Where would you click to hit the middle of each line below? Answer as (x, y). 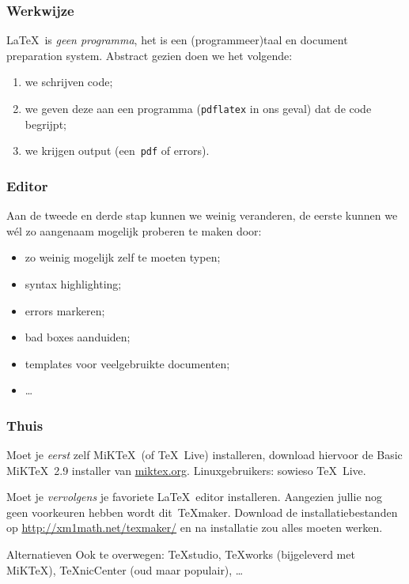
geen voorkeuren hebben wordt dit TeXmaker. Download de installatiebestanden (202, 512)
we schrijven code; (69, 82)
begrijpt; (45, 124)
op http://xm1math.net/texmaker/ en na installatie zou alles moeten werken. (195, 527)
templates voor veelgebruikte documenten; (127, 363)
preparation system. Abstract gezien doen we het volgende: (150, 55)
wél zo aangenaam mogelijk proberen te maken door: (134, 230)
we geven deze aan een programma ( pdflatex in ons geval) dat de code (198, 108)
